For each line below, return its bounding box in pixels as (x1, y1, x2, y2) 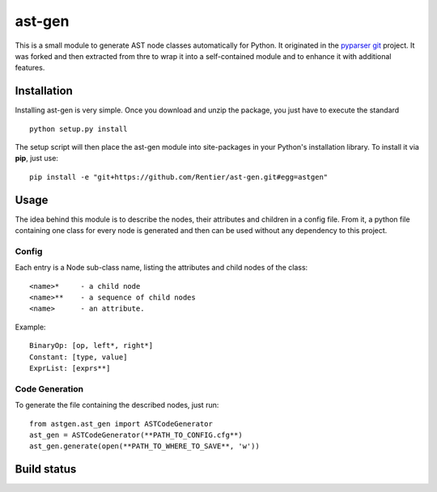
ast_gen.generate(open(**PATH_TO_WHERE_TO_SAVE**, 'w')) (29, 442, 261, 451)
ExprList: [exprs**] (29, 363, 111, 372)
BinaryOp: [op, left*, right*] (29, 341, 154, 350)
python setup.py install (29, 124, 128, 134)
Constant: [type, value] (29, 352, 128, 362)
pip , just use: (15, 154, 58, 163)
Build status (15, 462, 77, 477)
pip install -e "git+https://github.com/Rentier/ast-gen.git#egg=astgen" (29, 172, 329, 181)
